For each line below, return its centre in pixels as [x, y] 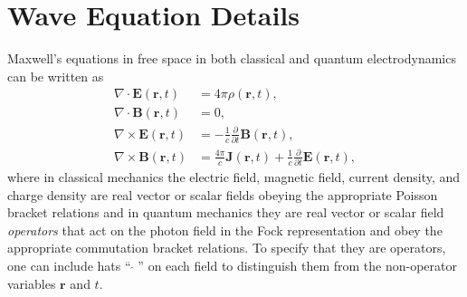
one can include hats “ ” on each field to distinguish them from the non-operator [232, 266]
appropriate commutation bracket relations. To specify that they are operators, [227, 248]
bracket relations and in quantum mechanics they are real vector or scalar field [226, 212]
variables [32, 283]
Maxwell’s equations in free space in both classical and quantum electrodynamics [232, 58]
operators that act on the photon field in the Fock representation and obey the [225, 230]
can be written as [56, 76]
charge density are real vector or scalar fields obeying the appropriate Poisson [223, 194]
